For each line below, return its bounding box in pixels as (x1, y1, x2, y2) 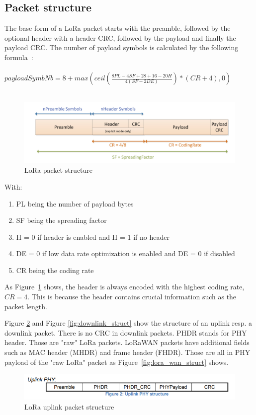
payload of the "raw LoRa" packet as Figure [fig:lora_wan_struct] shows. (4, 356, 229, 367)
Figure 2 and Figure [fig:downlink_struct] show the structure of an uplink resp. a (4, 318, 253, 328)
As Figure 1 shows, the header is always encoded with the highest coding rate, (4, 281, 245, 292)
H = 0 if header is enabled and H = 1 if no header (16, 231, 170, 242)
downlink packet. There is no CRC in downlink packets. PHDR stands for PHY (4, 327, 247, 338)
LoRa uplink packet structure (24, 401, 114, 412)
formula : (4, 52, 33, 62)
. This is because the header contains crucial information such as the (27, 291, 237, 302)
